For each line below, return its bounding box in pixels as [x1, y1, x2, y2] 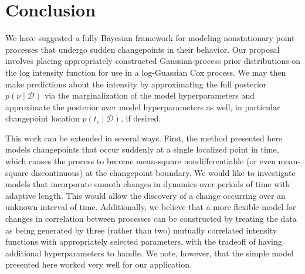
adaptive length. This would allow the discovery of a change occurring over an [5, 189, 286, 201]
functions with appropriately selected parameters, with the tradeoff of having [5, 235, 282, 248]
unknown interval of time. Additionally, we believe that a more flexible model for [5, 201, 296, 213]
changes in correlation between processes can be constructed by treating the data [5, 212, 297, 225]
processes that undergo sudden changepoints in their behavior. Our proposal [5, 43, 280, 55]
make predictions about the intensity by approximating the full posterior [5, 77, 267, 90]
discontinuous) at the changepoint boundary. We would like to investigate [31, 166, 296, 178]
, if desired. [120, 112, 161, 124]
